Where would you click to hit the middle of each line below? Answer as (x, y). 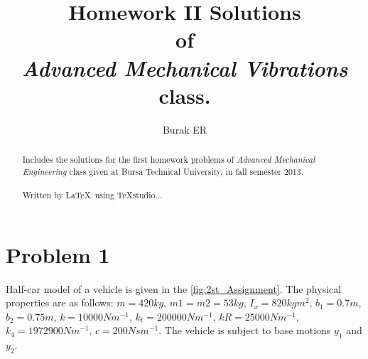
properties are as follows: (60, 302)
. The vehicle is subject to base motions (245, 330)
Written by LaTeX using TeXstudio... (92, 195)
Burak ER (185, 129)
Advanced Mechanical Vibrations (185, 68)
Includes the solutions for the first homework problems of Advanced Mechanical (169, 160)
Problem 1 (58, 254)
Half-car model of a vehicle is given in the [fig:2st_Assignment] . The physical (174, 288)
